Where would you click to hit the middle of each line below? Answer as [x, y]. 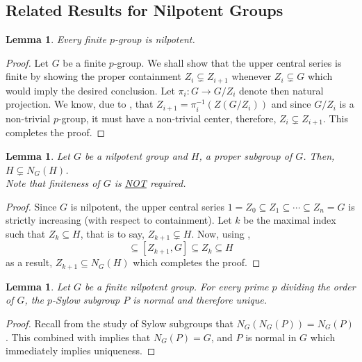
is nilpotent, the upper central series [148, 206]
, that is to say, [112, 233]
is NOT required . [150, 183]
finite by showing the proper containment [93, 76]
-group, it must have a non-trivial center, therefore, [167, 118]
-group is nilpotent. [155, 39]
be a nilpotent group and [136, 155]
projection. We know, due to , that [80, 104]
